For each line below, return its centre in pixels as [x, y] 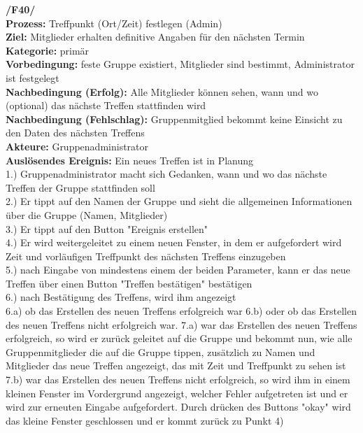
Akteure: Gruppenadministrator [77, 146]
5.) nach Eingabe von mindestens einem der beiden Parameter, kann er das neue [178, 270]
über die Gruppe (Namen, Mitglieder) [87, 214]
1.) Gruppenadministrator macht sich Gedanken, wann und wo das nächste [166, 174]
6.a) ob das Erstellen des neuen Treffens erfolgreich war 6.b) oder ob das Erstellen [181, 311]
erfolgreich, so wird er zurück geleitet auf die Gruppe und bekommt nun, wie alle [179, 338]
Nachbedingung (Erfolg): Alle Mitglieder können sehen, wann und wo [162, 91]
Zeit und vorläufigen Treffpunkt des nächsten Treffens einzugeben [146, 256]
